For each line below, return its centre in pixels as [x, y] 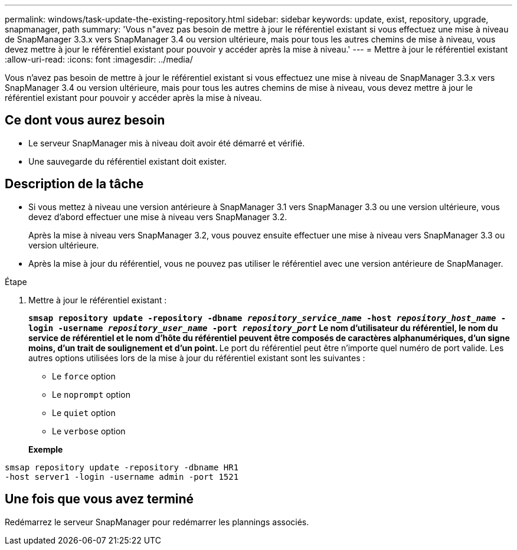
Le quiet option [84, 413]
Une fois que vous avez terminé [99, 499]
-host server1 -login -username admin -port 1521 [122, 477]
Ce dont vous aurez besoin [85, 120]
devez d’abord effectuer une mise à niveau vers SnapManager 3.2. [158, 217]
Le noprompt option [91, 394]
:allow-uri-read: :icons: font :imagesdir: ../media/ [99, 59]
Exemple [46, 449]
